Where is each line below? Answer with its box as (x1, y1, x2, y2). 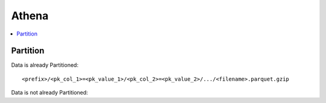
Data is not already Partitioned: (11, 89, 88, 96)
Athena (11, 9, 49, 22)
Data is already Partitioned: (11, 61, 78, 69)
